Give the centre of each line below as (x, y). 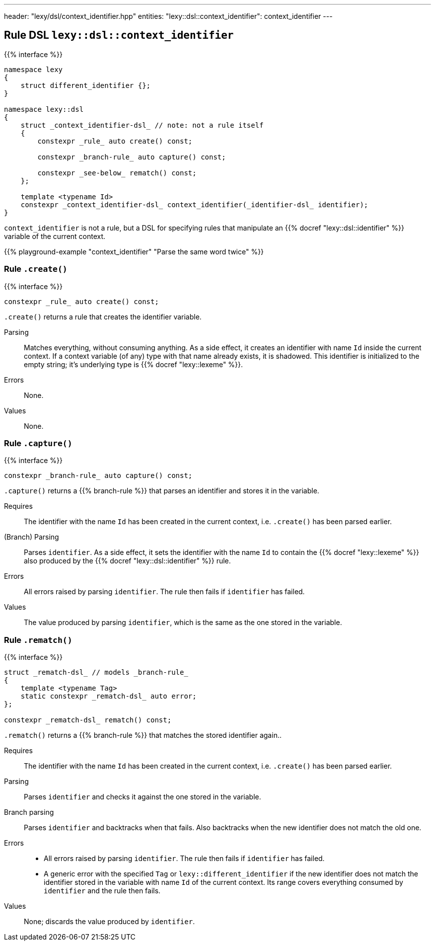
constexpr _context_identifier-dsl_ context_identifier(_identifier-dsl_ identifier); (194, 204)
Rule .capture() (38, 443)
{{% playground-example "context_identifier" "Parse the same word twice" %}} (134, 251)
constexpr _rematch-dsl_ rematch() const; (88, 720)
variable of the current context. (55, 236)
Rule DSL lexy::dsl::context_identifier (119, 35)
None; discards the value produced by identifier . (109, 922)
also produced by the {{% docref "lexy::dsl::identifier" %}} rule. (127, 561)
